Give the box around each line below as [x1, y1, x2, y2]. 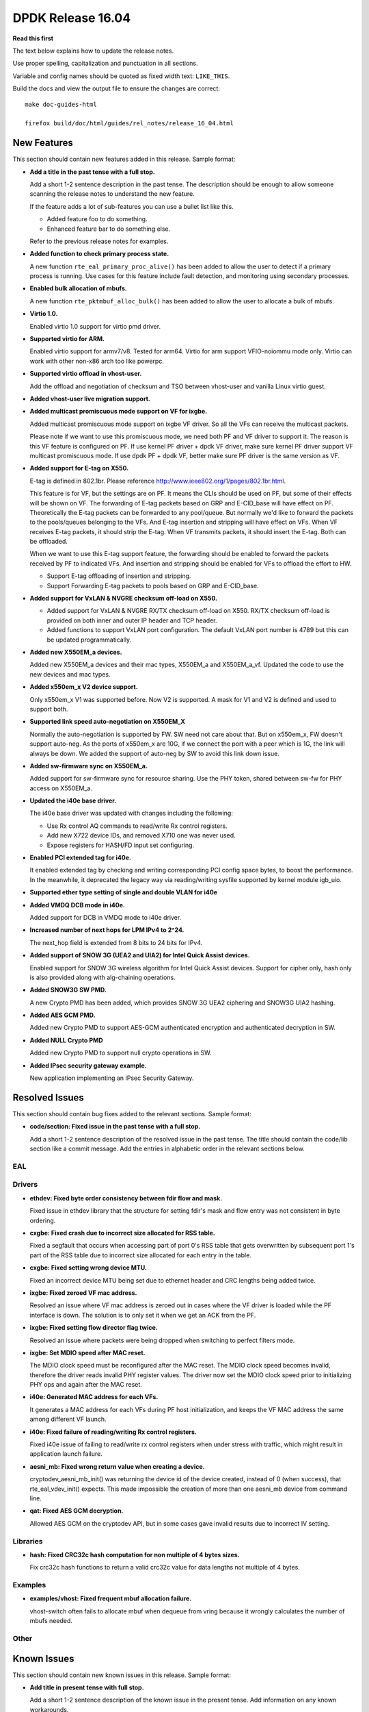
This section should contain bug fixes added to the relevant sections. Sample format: [12, 1109, 252, 1118]
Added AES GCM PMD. [29, 1011, 96, 1020]
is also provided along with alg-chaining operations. [29, 973, 176, 981]
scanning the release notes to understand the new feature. [29, 190, 195, 198]
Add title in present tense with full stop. [29, 1683, 144, 1691]
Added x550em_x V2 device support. [29, 683, 138, 691]
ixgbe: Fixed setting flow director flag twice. [29, 1324, 159, 1332]
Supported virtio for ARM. [29, 335, 105, 343]
